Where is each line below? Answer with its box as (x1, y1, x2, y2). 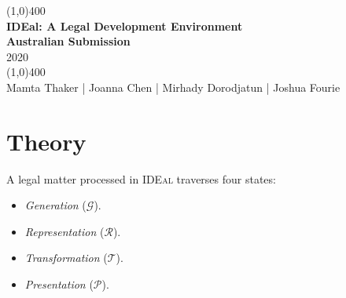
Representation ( (24, 223, 105, 239)
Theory (6, 125, 86, 157)
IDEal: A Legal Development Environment (6, 17, 243, 34)
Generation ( (24, 197, 86, 213)
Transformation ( (24, 249, 108, 266)
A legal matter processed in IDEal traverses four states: (6, 170, 276, 187)
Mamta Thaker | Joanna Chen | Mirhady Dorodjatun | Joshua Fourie (6, 78, 340, 95)
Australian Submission (6, 33, 131, 49)
